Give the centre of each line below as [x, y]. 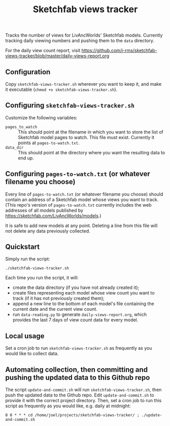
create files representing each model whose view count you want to [83, 293]
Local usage [25, 336]
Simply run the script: [28, 259]
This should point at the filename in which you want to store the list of [91, 132]
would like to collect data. [32, 353]
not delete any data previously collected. [48, 231]
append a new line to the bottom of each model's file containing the [83, 304]
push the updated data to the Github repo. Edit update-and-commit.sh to [80, 395]
